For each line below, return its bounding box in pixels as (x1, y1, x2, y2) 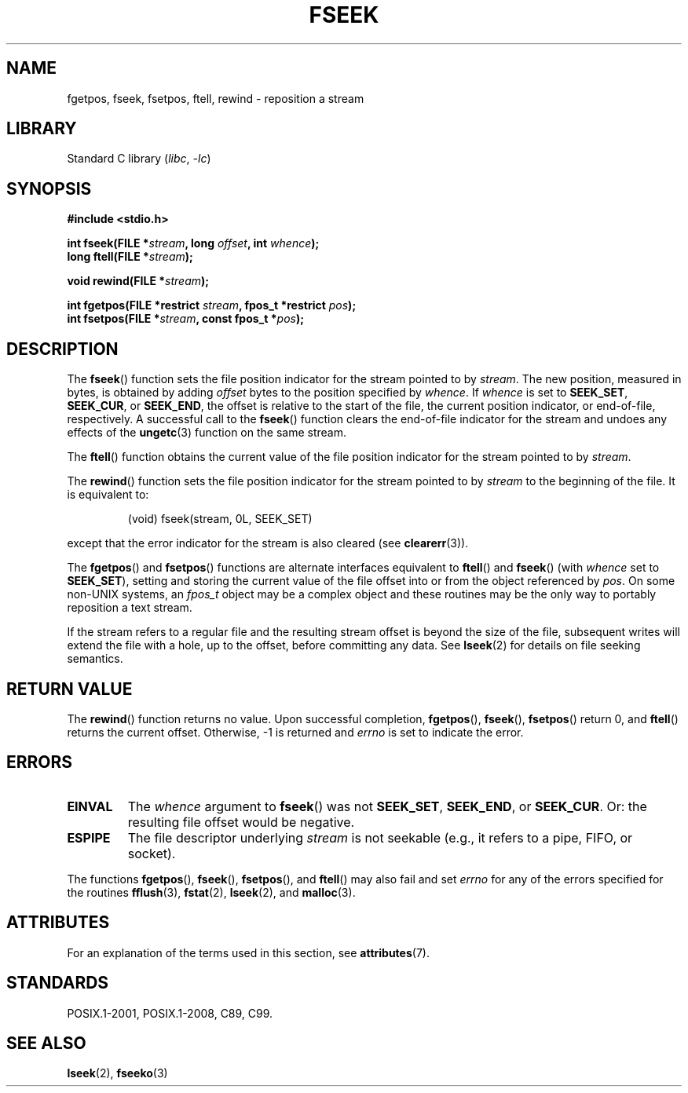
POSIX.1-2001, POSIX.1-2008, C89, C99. (67, 1006, 273, 1020)
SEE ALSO (6, 1033, 86, 1053)
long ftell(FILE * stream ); (67, 250, 193, 264)
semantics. (67, 652, 123, 666)
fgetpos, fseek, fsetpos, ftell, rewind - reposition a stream (67, 91, 364, 105)
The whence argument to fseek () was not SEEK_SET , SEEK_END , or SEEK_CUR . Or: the (127, 798, 647, 814)
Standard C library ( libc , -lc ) (67, 152, 211, 166)
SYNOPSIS (6, 178, 92, 199)
